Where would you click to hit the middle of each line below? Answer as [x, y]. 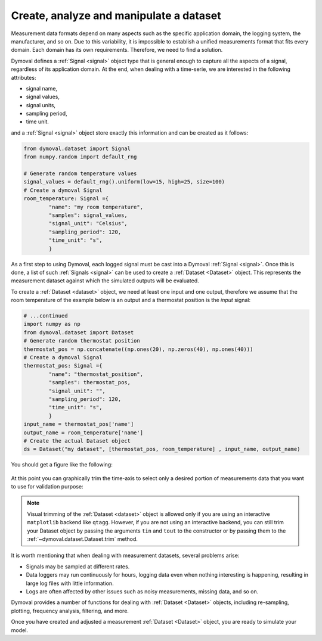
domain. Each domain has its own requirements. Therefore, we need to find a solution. [117, 50]
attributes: [24, 77]
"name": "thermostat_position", [96, 374]
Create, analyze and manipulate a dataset [116, 15]
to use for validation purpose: [47, 487]
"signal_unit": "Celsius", [88, 224]
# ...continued [46, 316]
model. [19, 630]
